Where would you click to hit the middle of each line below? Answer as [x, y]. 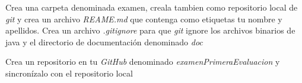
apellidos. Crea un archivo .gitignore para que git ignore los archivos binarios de [150, 30]
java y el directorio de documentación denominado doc [104, 41]
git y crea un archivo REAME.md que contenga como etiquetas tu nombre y [144, 19]
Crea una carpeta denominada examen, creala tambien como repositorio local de [152, 7]
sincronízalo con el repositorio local [69, 73]
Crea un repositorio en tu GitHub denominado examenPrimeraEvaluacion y [143, 62]
